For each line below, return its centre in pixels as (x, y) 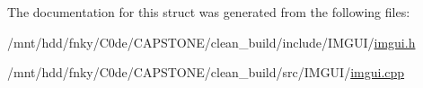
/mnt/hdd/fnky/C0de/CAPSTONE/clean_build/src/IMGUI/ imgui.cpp (206, 72)
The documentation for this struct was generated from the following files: (209, 12)
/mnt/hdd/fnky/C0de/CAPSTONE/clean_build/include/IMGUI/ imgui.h (211, 42)
